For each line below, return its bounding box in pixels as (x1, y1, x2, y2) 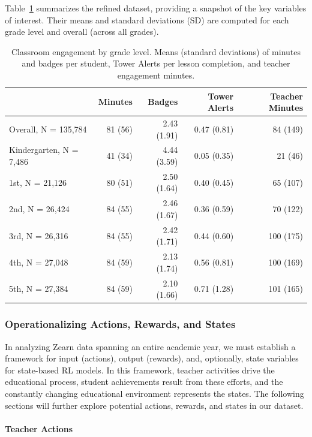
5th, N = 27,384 (9, 282, 68, 295)
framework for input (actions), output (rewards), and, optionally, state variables (5, 352, 299, 364)
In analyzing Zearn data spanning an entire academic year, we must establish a (5, 340, 296, 352)
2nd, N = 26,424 (9, 203, 70, 215)
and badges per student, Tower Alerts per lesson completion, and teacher (22, 57, 290, 70)
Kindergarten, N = (9, 143, 79, 156)
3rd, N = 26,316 (9, 229, 68, 242)
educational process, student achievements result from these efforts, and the (5, 375, 283, 388)
